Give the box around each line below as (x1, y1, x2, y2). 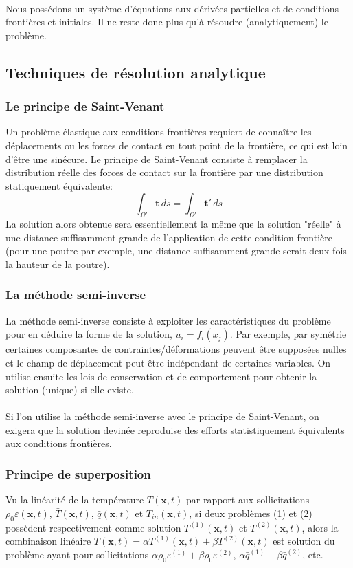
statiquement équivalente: (5, 178, 113, 193)
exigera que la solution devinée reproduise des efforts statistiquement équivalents (5, 422, 345, 437)
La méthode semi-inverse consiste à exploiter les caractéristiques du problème (5, 313, 331, 327)
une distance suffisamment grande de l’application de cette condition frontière (5, 230, 332, 244)
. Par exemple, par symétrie (229, 327, 347, 341)
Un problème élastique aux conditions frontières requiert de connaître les (5, 124, 312, 139)
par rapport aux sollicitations (185, 492, 310, 507)
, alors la (301, 520, 339, 534)
